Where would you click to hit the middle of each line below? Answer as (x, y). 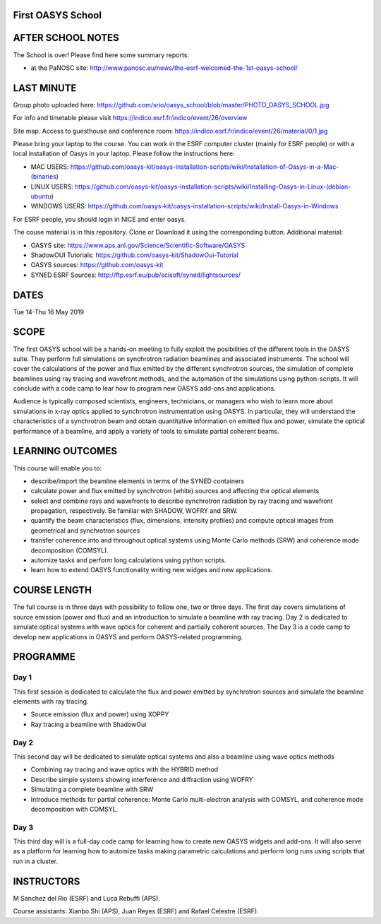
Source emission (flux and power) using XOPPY (100, 714)
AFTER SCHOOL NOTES (66, 38)
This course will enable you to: (58, 468)
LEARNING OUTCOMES (65, 451)
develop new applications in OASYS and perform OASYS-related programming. (128, 636)
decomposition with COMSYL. (74, 809)
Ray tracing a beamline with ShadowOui (89, 724)
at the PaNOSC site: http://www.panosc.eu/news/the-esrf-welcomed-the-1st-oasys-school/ (164, 68)
